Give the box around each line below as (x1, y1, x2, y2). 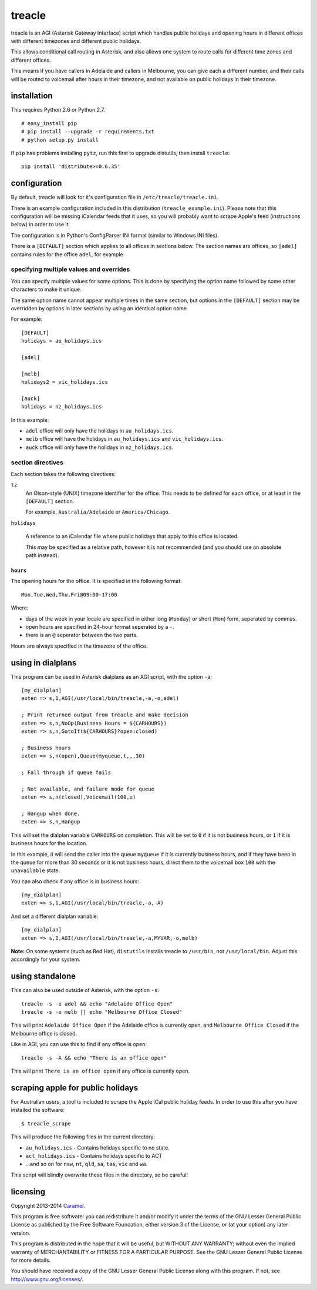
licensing (11, 1187, 46, 1197)
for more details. (11, 1257, 51, 1264)
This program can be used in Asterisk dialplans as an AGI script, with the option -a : (11, 673, 213, 680)
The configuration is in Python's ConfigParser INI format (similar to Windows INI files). (11, 232, 220, 239)
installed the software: (11, 1107, 65, 1114)
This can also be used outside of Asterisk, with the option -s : (11, 987, 159, 994)
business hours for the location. (11, 840, 88, 847)
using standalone (11, 971, 76, 981)
